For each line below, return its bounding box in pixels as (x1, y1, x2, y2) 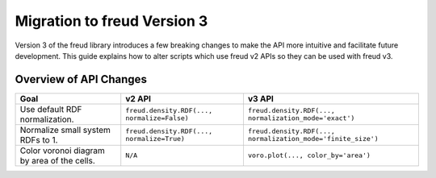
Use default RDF (19, 103, 82, 114)
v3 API (247, 93, 274, 104)
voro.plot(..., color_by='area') (247, 151, 371, 160)
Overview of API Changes (15, 72, 147, 86)
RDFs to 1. (19, 134, 58, 145)
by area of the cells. (19, 155, 96, 166)
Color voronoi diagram (19, 145, 105, 156)
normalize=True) (125, 134, 186, 143)
